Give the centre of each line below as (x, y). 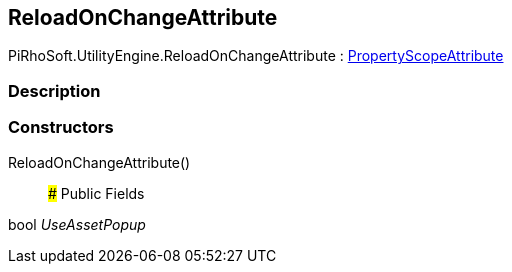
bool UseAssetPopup (77, 224)
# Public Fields (96, 193)
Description (54, 90)
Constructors (61, 127)
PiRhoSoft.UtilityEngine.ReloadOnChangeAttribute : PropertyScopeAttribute (256, 56)
